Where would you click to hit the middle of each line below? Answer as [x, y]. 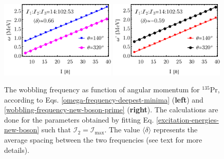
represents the [175, 130]
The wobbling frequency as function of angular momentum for [102, 90]
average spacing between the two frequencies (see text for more [103, 140]
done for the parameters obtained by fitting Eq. [79, 119]
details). [17, 150]
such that [56, 130]
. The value [122, 130]
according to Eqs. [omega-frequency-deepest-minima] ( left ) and [104, 99]
